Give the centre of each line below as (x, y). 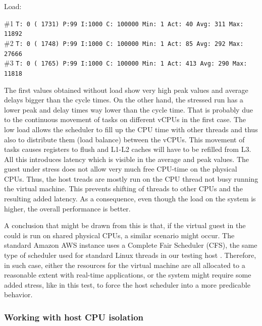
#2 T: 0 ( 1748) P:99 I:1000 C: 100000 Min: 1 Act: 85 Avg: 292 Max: (124, 43)
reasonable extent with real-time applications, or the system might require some (128, 275)
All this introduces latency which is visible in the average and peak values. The (126, 159)
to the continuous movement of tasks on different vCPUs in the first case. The (125, 119)
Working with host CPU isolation (74, 317)
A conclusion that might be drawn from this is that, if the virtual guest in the (125, 225)
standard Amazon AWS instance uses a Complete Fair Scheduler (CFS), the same (131, 245)
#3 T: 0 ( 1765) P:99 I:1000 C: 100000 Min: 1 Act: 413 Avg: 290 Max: (126, 63)
